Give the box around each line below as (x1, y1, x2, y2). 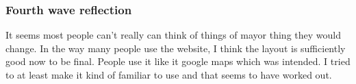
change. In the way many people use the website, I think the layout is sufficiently (5, 41, 346, 55)
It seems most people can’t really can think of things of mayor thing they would (5, 28, 341, 42)
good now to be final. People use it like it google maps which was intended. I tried (5, 54, 351, 68)
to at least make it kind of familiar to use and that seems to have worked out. (5, 68, 332, 81)
